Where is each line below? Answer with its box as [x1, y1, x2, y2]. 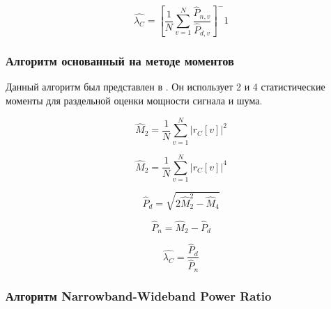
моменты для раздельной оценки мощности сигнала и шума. [6, 93, 263, 108]
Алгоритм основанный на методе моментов [6, 52, 234, 70]
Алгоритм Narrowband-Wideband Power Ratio [6, 287, 272, 304]
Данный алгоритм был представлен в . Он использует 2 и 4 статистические [6, 79, 325, 94]
